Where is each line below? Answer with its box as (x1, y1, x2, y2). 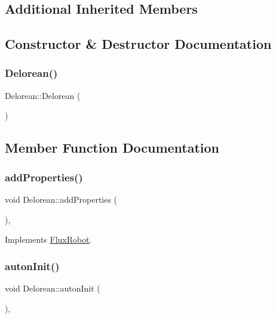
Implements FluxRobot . (5, 233, 92, 246)
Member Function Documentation (5, 138, 220, 157)
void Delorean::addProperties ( (5, 193, 118, 205)
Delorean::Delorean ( (5, 89, 81, 101)
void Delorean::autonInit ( (5, 281, 100, 294)
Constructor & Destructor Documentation (5, 35, 272, 53)
